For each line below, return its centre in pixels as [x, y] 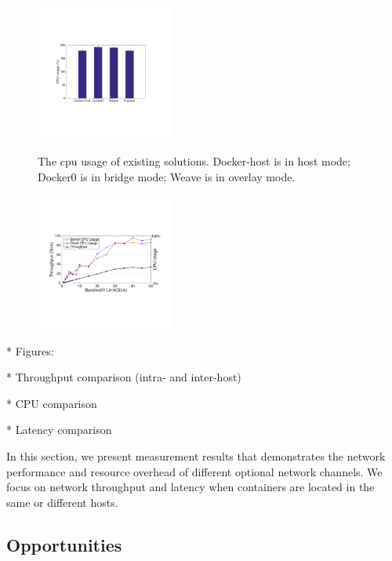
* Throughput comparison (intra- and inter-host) [124, 377]
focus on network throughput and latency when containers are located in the [191, 487]
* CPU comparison [52, 403]
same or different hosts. [62, 502]
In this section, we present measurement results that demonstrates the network [196, 455]
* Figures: [30, 350]
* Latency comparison [59, 430]
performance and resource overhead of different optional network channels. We [194, 471]
